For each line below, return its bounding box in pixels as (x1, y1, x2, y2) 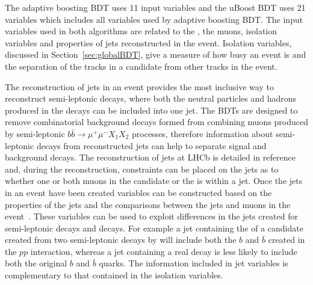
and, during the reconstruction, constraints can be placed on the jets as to (5, 162, 279, 175)
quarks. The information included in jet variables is (99, 257, 288, 269)
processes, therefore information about (132, 127, 273, 139)
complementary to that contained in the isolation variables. (5, 269, 223, 281)
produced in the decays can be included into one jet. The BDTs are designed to (5, 103, 298, 116)
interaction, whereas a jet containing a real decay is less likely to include (30, 245, 297, 257)
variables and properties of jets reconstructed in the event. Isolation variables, (5, 36, 292, 49)
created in (268, 233, 305, 246)
